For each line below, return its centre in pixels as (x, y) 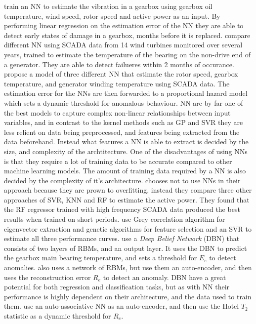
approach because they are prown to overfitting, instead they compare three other (128, 190)
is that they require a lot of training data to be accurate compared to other (118, 161)
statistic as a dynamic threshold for (58, 316)
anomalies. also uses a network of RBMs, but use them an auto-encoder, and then (128, 267)
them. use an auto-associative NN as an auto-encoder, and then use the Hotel (122, 306)
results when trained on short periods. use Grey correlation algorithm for (115, 219)
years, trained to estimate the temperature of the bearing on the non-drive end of (127, 54)
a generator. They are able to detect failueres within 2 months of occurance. (119, 64)
